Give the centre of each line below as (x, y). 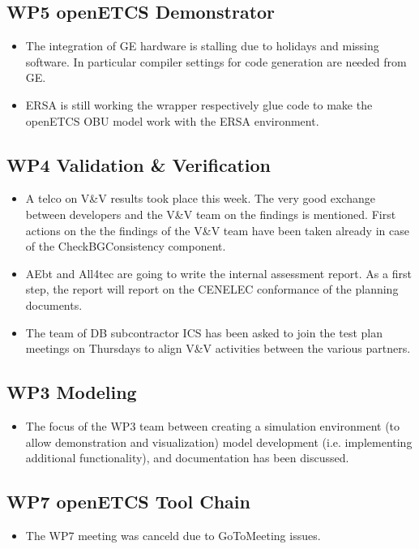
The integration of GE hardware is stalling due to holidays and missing (202, 46)
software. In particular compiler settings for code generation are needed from (216, 61)
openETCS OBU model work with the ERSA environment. (172, 120)
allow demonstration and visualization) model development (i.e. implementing (219, 442)
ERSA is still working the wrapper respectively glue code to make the (199, 104)
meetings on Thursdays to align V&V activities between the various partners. (218, 348)
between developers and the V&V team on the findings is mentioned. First (211, 214)
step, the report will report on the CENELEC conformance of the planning (212, 289)
